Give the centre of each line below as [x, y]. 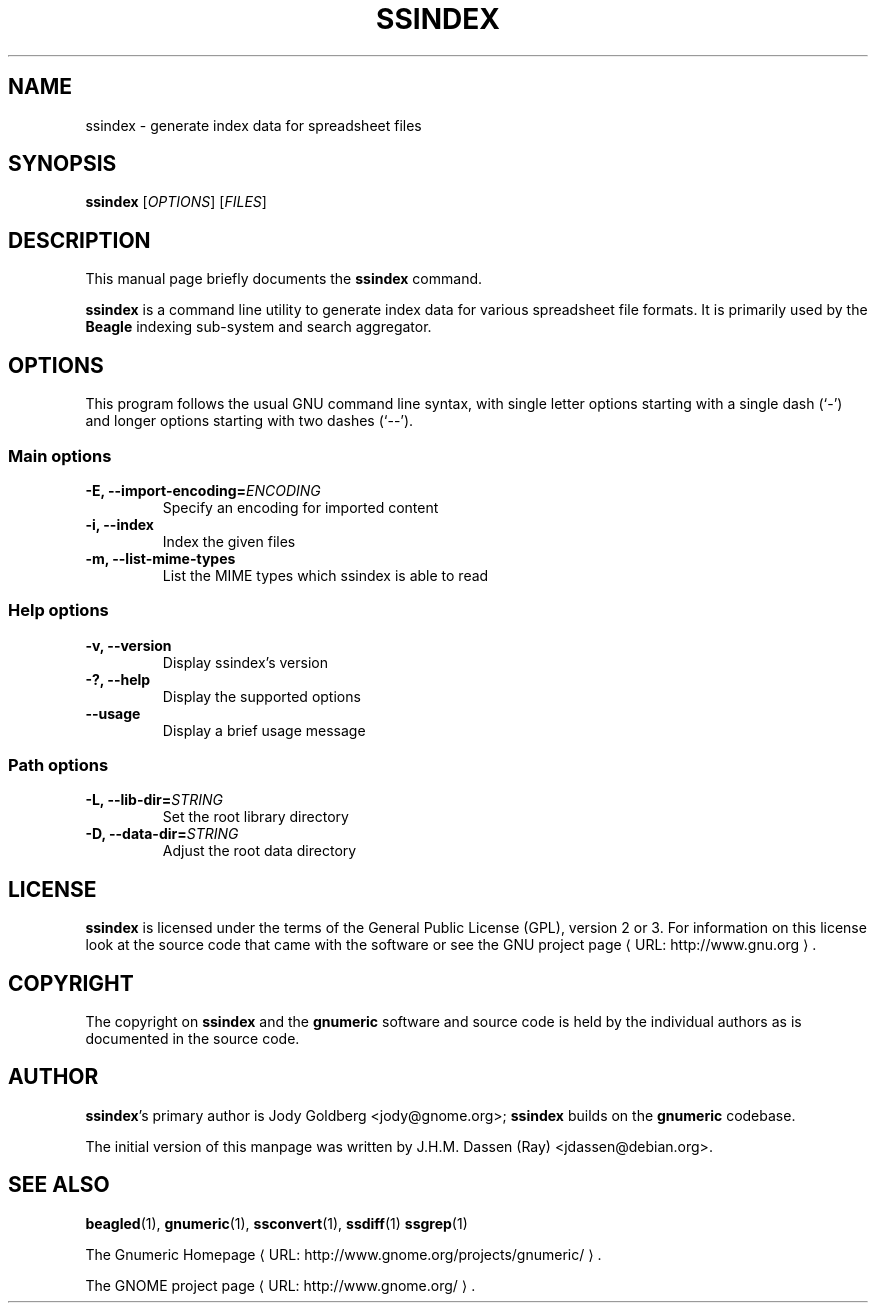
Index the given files [229, 541]
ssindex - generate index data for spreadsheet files [253, 125]
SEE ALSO [59, 1185]
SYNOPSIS [62, 164]
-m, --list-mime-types [160, 558]
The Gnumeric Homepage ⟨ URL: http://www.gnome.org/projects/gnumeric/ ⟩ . [343, 1254]
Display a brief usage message [264, 730]
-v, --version [128, 645]
